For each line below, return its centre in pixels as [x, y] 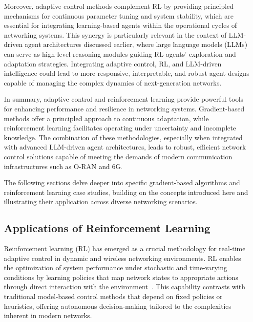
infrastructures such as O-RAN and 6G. [63, 166]
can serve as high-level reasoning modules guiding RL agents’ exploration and [120, 54]
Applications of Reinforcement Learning [107, 228]
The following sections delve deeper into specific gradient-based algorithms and [122, 182]
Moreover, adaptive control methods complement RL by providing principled [119, 6]
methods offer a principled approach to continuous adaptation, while [106, 118]
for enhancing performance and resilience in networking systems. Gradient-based [124, 108]
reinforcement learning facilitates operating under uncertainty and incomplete [120, 128]
